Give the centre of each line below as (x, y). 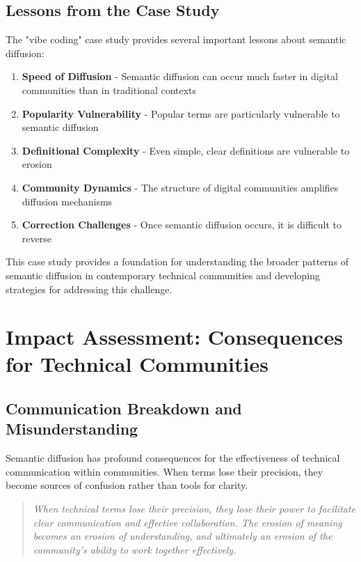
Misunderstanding (72, 429)
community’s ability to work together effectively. (135, 549)
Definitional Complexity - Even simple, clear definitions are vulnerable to (186, 150)
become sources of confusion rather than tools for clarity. (127, 485)
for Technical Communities (137, 364)
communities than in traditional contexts (109, 89)
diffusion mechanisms (67, 201)
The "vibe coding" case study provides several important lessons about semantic (176, 39)
